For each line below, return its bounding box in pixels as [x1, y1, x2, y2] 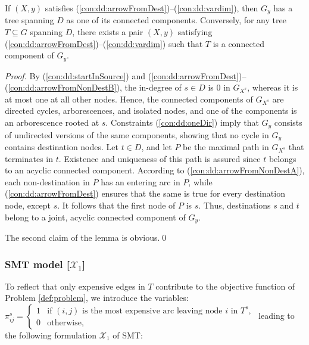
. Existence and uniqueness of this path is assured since [58, 152, 261, 164]
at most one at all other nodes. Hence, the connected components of [5, 92, 253, 105]
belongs [269, 152, 296, 164]
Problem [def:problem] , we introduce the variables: [5, 291, 189, 304]
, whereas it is [247, 81, 298, 94]
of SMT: [113, 328, 143, 341]
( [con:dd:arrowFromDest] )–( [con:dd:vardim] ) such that [5, 37, 203, 49]
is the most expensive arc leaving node [82, 306, 223, 315]
